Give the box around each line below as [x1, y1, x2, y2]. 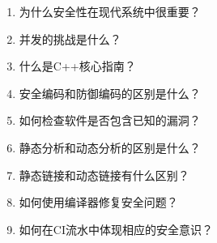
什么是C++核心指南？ [19, 58, 136, 75]
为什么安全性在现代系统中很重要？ [19, 3, 201, 19]
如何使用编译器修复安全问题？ [19, 194, 178, 211]
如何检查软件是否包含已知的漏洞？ [19, 112, 201, 129]
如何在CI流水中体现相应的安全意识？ [19, 220, 213, 237]
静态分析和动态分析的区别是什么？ [19, 139, 201, 156]
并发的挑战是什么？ [19, 30, 121, 47]
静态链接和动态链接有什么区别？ [19, 166, 189, 183]
